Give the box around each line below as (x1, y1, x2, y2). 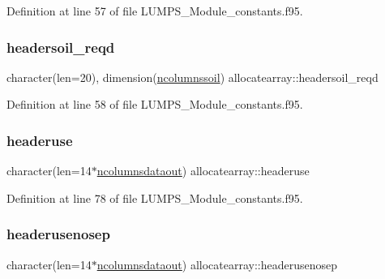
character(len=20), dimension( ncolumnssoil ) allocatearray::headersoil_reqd (6, 68, 379, 85)
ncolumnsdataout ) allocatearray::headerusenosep (96, 255, 338, 273)
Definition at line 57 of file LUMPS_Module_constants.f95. (6, 2, 303, 19)
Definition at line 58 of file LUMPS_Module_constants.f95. (6, 96, 303, 113)
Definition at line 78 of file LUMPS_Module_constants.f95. (6, 189, 303, 206)
